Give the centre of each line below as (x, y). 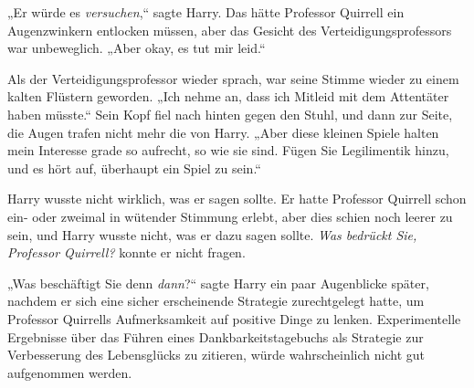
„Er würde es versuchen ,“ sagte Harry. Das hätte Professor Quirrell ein (206, 12)
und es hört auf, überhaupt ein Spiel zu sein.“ (134, 168)
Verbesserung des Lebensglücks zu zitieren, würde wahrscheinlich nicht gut (216, 355)
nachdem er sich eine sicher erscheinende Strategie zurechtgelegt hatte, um (216, 301)
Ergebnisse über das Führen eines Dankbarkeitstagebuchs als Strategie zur (216, 336)
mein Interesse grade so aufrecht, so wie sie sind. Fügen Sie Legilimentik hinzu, (228, 150)
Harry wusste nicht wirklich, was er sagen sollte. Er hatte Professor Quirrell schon (237, 199)
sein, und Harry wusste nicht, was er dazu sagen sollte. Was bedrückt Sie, (212, 234)
